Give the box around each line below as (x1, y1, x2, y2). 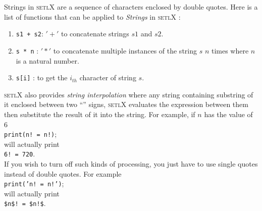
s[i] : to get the (16, 72, 68, 83)
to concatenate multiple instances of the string (53, 45, 197, 56)
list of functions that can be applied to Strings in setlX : (4, 11, 181, 22)
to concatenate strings (61, 28, 129, 39)
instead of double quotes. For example (4, 168, 122, 179)
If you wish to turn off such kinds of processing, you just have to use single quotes (4, 159, 258, 169)
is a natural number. (16, 55, 79, 66)
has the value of (204, 109, 253, 119)
